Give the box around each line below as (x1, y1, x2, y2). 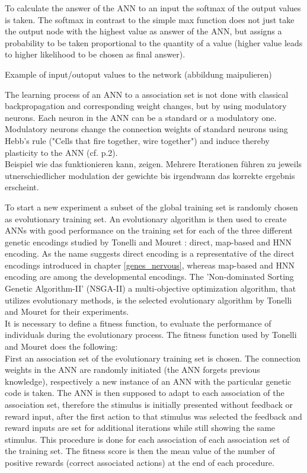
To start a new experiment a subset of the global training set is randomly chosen (5, 200, 298, 213)
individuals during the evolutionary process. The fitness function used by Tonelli (5, 328, 297, 341)
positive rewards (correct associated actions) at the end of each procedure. (5, 456, 274, 468)
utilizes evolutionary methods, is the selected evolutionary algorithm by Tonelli (5, 293, 292, 306)
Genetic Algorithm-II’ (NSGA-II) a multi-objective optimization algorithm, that (5, 282, 296, 295)
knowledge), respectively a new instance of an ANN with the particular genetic (5, 375, 292, 387)
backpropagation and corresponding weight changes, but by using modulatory (5, 100, 287, 112)
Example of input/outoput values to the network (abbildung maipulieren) (5, 68, 272, 80)
